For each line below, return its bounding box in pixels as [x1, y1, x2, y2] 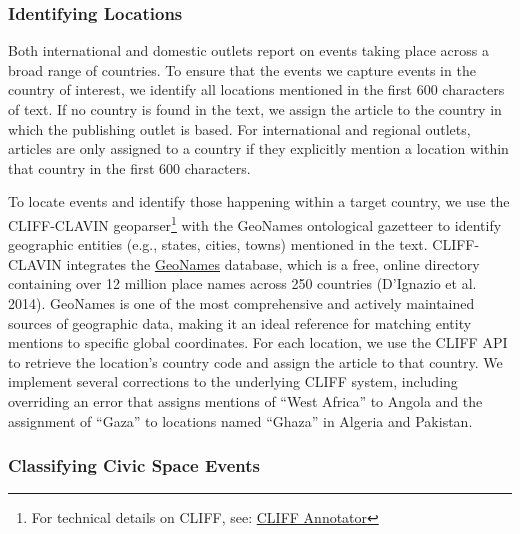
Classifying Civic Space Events [8, 453, 260, 478]
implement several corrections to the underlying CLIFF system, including [8, 371, 458, 392]
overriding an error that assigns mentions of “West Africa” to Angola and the [8, 390, 483, 411]
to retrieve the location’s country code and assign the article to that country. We [8, 351, 503, 372]
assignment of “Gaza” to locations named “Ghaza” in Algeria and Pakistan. [8, 410, 473, 431]
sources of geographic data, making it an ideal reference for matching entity [8, 312, 472, 333]
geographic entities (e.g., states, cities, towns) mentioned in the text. [8, 234, 428, 255]
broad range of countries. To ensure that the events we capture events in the [8, 59, 476, 80]
